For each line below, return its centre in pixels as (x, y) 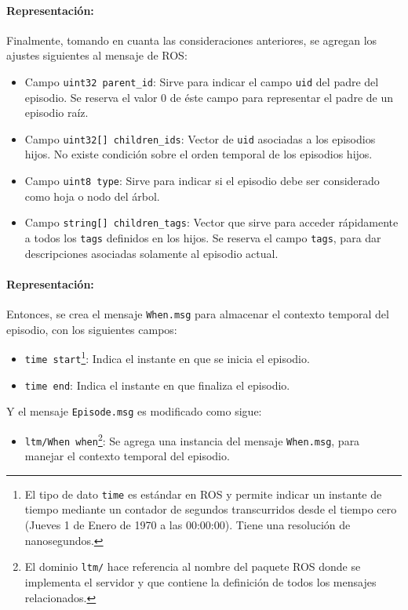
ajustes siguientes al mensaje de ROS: (97, 55)
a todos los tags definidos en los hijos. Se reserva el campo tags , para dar (203, 237)
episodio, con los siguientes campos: (92, 329)
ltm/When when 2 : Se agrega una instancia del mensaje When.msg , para (192, 439)
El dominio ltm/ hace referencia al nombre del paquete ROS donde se (193, 566)
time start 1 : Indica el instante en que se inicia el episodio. (167, 357)
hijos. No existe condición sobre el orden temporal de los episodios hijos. (199, 154)
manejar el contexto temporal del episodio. (127, 456)
